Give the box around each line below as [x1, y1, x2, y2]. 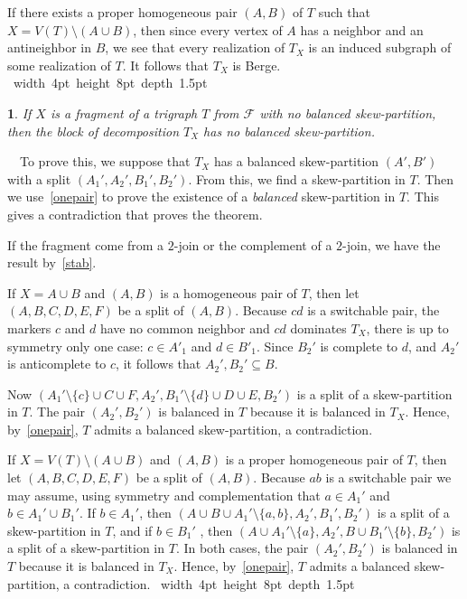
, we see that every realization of [105, 38, 285, 57]
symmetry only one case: [7, 336, 144, 355]
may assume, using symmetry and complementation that [7, 485, 321, 504]
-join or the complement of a [173, 235, 332, 254]
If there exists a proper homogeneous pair [7, 3, 238, 21]
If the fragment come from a [7, 235, 164, 254]
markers [7, 318, 51, 337]
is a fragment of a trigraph [50, 103, 198, 122]
